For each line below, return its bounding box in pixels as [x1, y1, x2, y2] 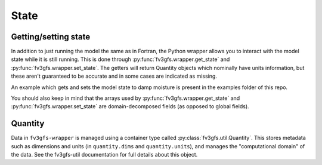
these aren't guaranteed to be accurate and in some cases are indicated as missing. [11, 72, 218, 80]
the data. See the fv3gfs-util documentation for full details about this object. [11, 151, 198, 158]
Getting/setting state [11, 32, 91, 42]
